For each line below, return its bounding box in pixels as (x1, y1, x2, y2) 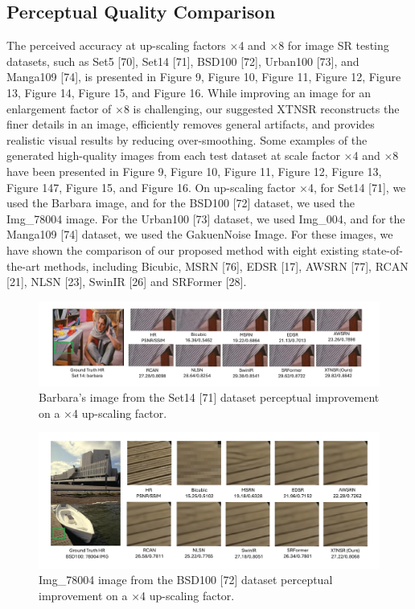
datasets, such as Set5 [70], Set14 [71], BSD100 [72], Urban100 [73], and (6, 52, 360, 69)
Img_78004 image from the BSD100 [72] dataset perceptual (39, 571, 333, 588)
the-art (6, 257, 41, 274)
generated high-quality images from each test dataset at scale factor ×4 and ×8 (6, 147, 399, 164)
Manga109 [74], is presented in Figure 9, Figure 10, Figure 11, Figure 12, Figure (6, 68, 401, 85)
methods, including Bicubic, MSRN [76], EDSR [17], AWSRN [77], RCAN (43, 257, 409, 274)
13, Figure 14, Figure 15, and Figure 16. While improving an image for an (6, 84, 372, 100)
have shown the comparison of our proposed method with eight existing (6, 241, 359, 258)
